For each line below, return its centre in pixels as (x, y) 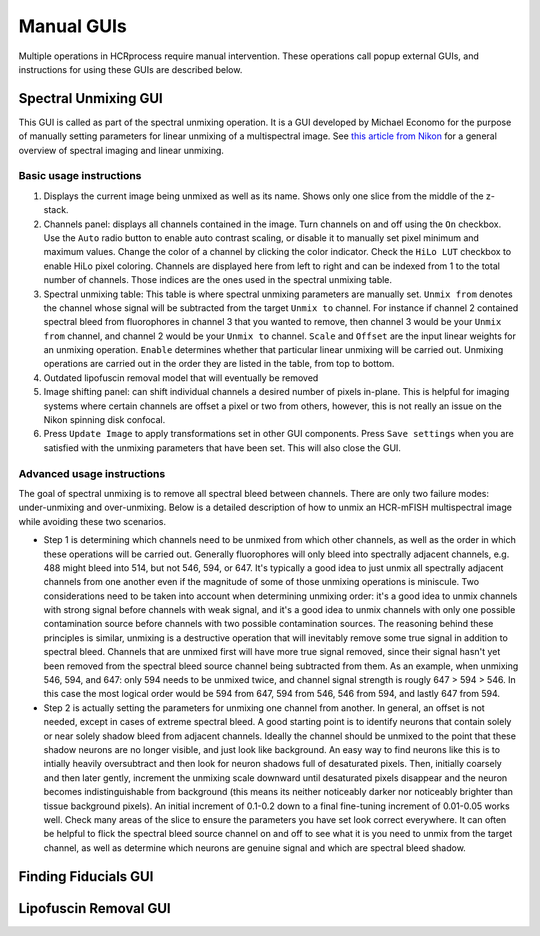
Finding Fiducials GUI (86, 876)
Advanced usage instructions (92, 473)
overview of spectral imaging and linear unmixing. (121, 150)
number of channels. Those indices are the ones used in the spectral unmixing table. (218, 280)
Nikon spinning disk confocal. (104, 420)
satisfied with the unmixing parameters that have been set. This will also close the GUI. (222, 447)
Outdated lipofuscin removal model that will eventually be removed (181, 377)
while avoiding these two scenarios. (92, 521)
